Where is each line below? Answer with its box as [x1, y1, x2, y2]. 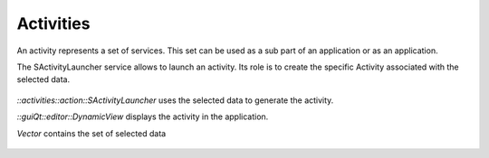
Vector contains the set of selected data [16, 127, 167, 139]
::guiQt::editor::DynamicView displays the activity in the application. [16, 111, 269, 122]
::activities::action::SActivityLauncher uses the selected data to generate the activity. [16, 95, 334, 106]
